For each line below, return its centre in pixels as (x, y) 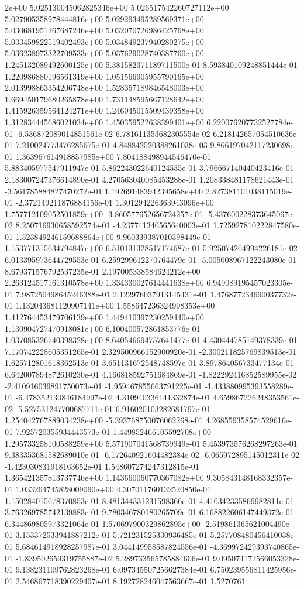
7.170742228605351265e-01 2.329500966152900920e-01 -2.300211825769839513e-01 (151, 351)
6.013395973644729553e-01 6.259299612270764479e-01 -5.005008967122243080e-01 (151, 260)
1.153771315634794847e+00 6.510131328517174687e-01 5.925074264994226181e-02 (151, 248)
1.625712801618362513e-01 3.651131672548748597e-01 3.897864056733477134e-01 (149, 363)
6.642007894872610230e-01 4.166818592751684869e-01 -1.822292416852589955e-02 (151, 374)
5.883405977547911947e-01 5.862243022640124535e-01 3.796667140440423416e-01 (149, 168)
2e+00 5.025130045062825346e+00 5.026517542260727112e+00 (117, 7)
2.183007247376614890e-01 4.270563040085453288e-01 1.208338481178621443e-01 (149, 179)
